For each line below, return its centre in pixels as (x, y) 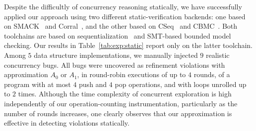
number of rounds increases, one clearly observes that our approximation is (118, 113)
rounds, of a (212, 74)
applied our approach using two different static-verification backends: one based (125, 16)
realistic (218, 55)
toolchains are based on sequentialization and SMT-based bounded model (118, 35)
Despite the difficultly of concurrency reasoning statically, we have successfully (123, 6)
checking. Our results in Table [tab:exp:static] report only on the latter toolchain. (128, 45)
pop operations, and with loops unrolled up (181, 84)
